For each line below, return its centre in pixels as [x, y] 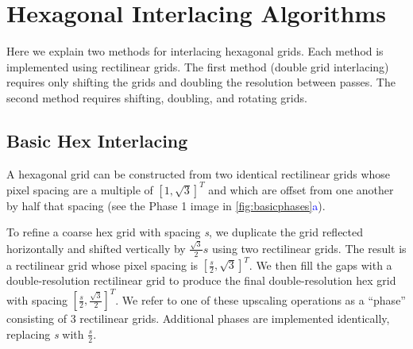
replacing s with [45, 334]
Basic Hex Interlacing [97, 140]
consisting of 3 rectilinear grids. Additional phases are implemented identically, [198, 318]
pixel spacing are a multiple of [80, 189]
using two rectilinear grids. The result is [309, 248]
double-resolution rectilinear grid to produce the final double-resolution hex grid [201, 280]
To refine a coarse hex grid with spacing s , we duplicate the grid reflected [185, 232]
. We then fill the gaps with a [320, 265]
